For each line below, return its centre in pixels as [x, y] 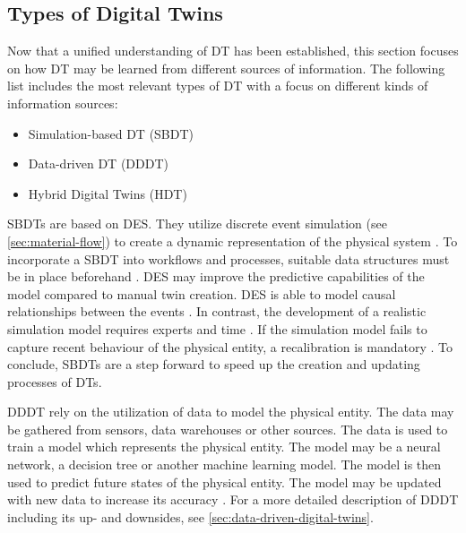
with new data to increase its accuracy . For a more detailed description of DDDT [233, 499]
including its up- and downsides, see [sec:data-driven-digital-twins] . [190, 516]
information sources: [63, 103]
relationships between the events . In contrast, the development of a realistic [217, 311]
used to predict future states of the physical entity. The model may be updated [224, 481]
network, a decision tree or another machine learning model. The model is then [224, 464]
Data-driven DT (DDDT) [98, 163]
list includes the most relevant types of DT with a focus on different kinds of [218, 86]
